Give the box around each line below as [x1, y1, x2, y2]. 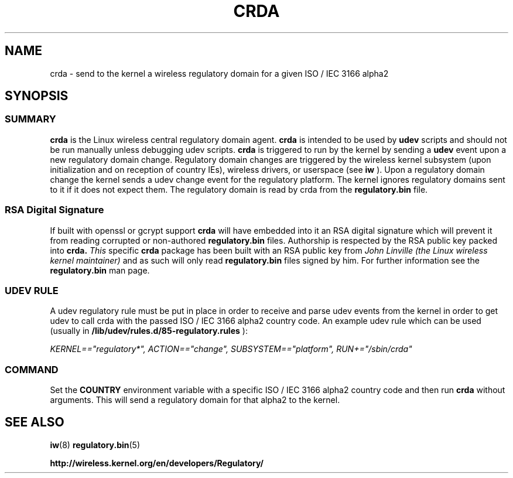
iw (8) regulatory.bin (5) [50, 439, 141, 450]
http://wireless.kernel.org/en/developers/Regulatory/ [50, 457, 264, 468]
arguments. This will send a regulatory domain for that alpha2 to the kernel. [50, 395, 340, 405]
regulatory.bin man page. [50, 265, 150, 275]
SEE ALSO [5, 415, 64, 430]
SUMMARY [5, 113, 56, 125]
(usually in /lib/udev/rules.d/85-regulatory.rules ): [50, 326, 248, 336]
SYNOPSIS [5, 88, 69, 104]
